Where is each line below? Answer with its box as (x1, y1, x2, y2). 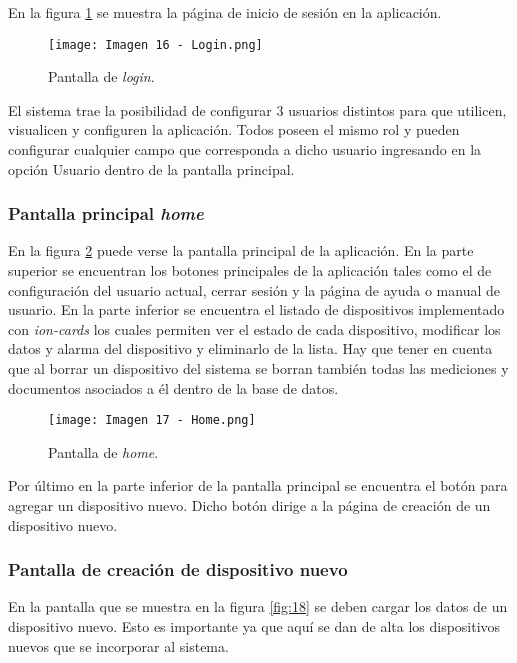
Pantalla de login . (48, 66, 155, 87)
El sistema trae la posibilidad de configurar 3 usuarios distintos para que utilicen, (8, 99, 507, 120)
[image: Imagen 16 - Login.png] (48, 37, 263, 52)
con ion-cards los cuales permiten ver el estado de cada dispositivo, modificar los (8, 318, 501, 339)
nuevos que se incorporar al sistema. (8, 635, 229, 656)
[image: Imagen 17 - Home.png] (48, 413, 256, 428)
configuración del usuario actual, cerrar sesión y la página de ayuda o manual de (8, 279, 500, 300)
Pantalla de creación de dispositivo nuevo (8, 557, 348, 582)
